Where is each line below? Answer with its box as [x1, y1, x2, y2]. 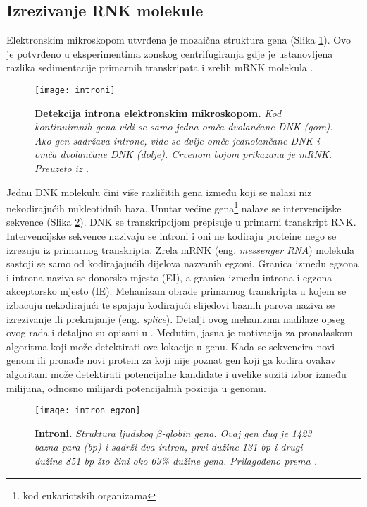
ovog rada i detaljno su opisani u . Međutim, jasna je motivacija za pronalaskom [6, 325, 353, 340]
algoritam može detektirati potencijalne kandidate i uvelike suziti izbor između [6, 366, 347, 381]
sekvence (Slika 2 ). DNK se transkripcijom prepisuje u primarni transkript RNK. [6, 214, 356, 229]
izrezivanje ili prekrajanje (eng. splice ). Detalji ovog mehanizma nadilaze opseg [6, 311, 345, 326]
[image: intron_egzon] [35, 405, 141, 416]
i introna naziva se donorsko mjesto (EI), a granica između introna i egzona [6, 269, 332, 284]
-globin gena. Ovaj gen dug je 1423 [161, 425, 312, 440]
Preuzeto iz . [35, 161, 89, 176]
